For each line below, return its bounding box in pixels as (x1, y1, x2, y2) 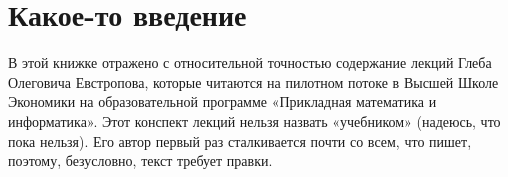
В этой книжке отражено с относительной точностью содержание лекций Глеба (8, 52, 492, 73)
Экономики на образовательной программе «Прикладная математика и (8, 91, 437, 112)
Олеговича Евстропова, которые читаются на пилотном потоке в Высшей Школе (8, 71, 499, 92)
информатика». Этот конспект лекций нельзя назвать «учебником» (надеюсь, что (8, 110, 501, 131)
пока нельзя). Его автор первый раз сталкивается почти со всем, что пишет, (8, 130, 472, 151)
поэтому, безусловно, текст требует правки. (8, 150, 273, 171)
